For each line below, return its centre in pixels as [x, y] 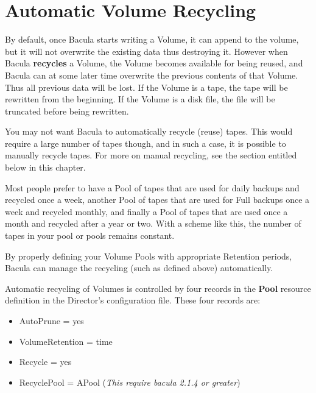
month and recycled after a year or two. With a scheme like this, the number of [153, 223]
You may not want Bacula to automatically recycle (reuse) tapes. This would [149, 131]
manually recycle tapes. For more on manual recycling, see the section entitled [151, 155]
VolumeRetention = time [66, 341]
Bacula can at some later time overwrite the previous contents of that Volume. [152, 75]
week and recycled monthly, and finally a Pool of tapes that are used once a [146, 211]
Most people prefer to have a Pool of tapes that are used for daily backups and [152, 187]
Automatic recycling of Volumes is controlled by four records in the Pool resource [158, 288]
